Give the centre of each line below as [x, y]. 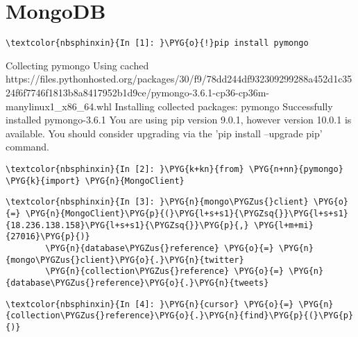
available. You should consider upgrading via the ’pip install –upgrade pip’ [164, 133]
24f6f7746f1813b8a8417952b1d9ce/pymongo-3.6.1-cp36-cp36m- [137, 92]
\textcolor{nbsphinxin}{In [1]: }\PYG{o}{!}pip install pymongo [157, 43]
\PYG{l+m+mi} [283, 225]
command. [27, 147]
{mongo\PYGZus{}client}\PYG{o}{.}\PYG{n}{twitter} [125, 260]
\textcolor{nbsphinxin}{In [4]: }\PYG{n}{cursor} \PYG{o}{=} [150, 304]
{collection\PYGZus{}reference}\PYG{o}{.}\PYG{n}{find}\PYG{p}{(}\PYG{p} [180, 316]
